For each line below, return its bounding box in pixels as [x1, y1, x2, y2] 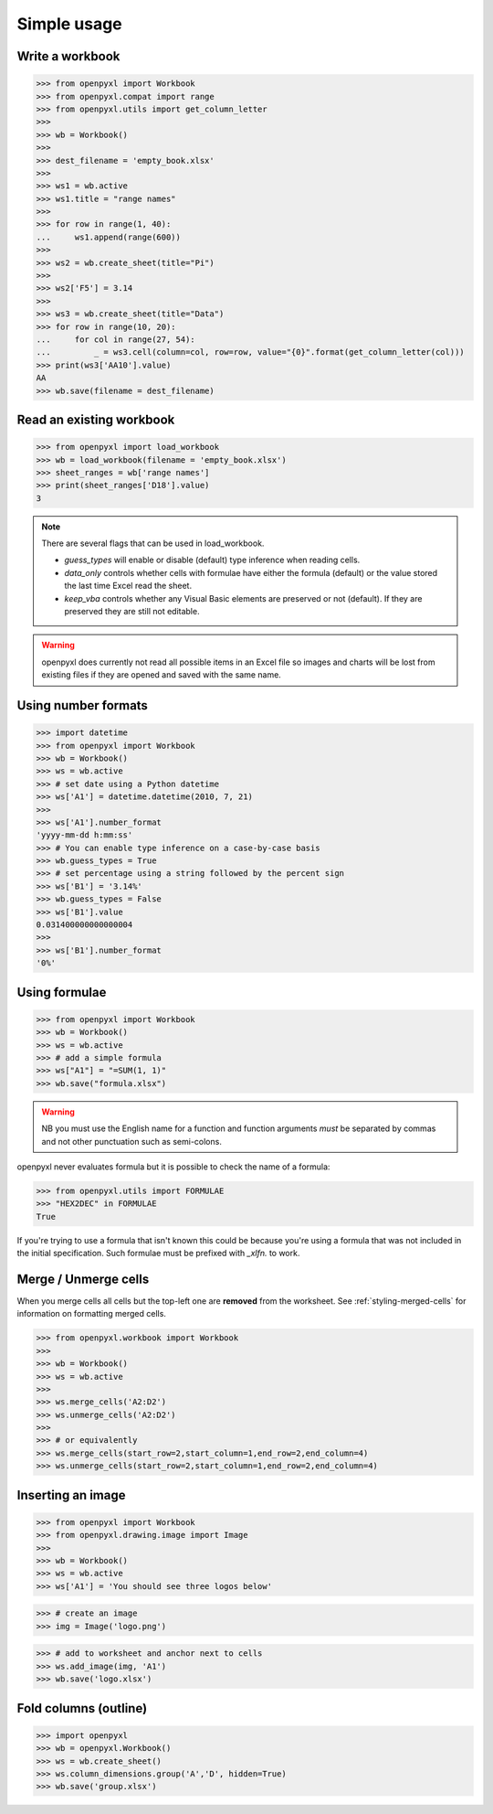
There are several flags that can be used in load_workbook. [41, 538, 265, 549]
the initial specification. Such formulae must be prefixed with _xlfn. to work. [16, 1248, 300, 1259]
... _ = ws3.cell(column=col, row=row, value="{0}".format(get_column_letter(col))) [36, 347, 465, 357]
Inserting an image [16, 1487, 126, 1503]
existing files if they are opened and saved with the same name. [41, 669, 282, 680]
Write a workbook [16, 48, 121, 64]
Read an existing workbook [16, 411, 175, 427]
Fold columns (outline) [16, 1701, 148, 1716]
